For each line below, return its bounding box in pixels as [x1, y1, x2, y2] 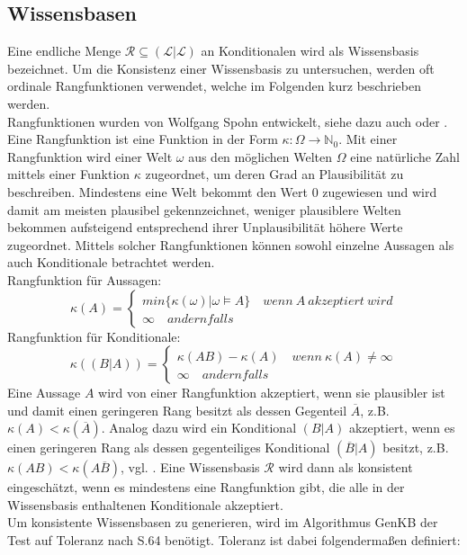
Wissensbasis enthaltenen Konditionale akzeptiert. [7, 495, 283, 514]
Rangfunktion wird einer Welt [7, 147, 173, 166]
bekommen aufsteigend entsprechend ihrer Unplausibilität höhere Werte [7, 218, 403, 237]
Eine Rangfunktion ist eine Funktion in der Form [7, 130, 278, 148]
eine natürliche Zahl [350, 147, 460, 166]
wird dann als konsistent [278, 458, 413, 477]
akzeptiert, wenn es [348, 418, 455, 437]
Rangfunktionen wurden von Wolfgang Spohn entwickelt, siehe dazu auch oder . [7, 112, 448, 130]
